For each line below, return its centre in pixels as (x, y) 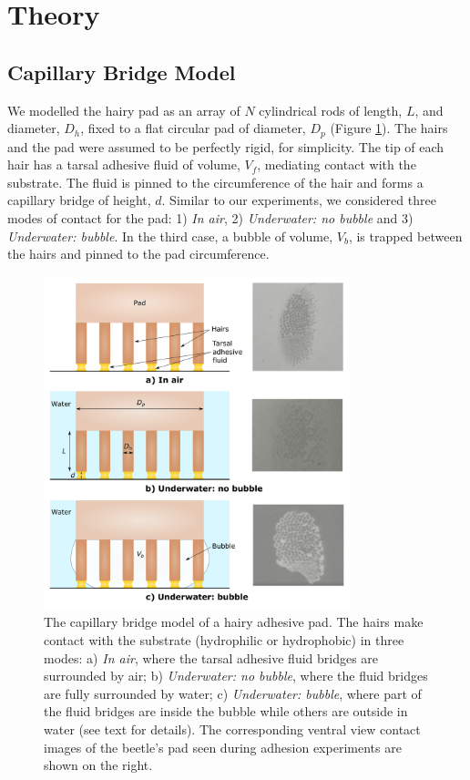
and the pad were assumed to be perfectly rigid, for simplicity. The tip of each (226, 146)
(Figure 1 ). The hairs (389, 128)
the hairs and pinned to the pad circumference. (138, 254)
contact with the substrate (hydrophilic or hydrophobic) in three (224, 639)
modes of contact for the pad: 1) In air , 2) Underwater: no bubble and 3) (210, 218)
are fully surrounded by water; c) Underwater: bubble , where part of (233, 693)
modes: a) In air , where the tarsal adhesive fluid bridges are (211, 657)
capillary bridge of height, (79, 200)
